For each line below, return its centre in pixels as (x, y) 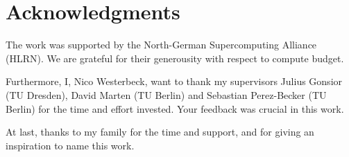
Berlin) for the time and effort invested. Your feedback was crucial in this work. (175, 108)
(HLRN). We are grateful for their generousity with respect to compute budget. (175, 58)
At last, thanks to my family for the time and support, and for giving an (160, 132)
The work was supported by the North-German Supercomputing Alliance (161, 45)
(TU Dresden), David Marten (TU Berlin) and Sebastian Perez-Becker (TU (166, 94)
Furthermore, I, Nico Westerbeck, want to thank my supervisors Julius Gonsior (174, 81)
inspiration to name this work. (70, 145)
